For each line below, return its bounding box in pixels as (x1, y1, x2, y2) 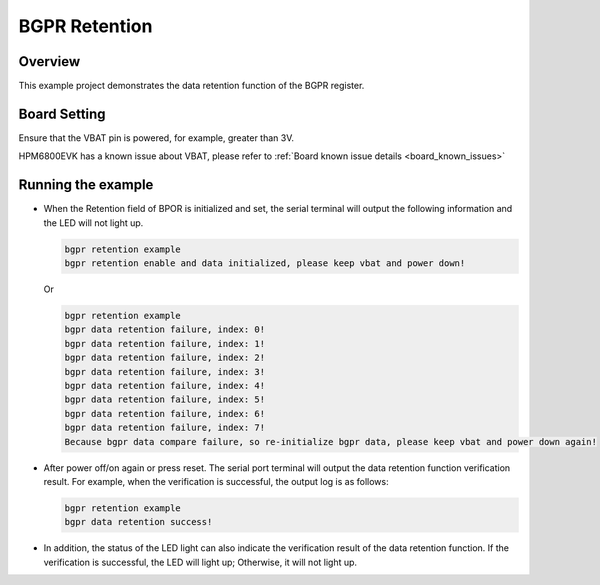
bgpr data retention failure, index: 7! (64, 422, 265, 434)
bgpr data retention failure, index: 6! (64, 408, 265, 419)
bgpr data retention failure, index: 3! (64, 366, 265, 377)
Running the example (18, 176, 154, 194)
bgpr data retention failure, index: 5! (64, 394, 265, 405)
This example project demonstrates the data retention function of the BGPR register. (18, 80, 365, 92)
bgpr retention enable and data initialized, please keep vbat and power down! (64, 258, 466, 269)
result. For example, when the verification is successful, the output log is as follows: (43, 475, 389, 487)
